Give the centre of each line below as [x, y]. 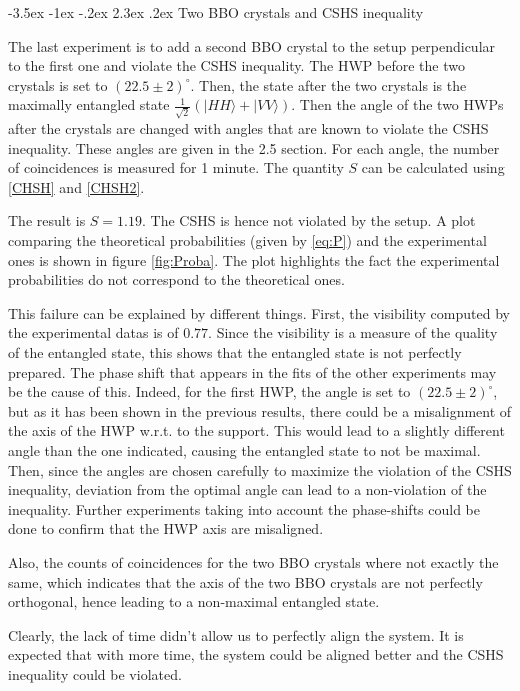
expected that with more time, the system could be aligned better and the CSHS [256, 654]
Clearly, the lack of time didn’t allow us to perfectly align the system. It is [236, 634]
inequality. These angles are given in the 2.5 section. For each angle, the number [254, 147]
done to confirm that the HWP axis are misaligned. [166, 528]
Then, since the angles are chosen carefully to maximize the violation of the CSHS [260, 469]
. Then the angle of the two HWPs [397, 104]
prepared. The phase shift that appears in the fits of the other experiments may [252, 371]
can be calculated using [433, 167]
